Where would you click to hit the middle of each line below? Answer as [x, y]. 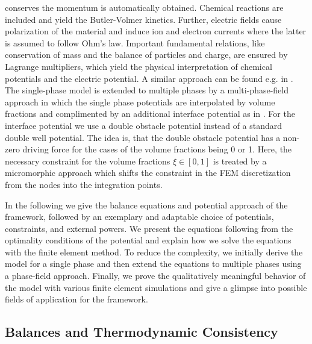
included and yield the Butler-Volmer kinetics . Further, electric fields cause [143, 19]
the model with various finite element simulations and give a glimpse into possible [156, 287]
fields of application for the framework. [76, 299]
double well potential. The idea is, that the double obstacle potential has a [143, 137]
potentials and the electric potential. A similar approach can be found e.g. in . [149, 78]
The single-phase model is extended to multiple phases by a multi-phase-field [147, 90]
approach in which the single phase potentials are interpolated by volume [140, 102]
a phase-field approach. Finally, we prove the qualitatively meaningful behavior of [155, 276]
